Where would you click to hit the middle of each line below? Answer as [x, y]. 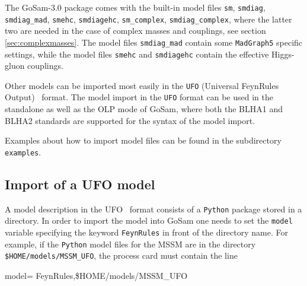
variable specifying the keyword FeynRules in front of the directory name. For [146, 232]
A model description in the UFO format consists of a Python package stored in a [153, 209]
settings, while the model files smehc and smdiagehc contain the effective [137, 54]
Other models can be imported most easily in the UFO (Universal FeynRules [142, 85]
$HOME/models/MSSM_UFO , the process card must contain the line [121, 255]
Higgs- [283, 54]
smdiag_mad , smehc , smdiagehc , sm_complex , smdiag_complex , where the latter [148, 19]
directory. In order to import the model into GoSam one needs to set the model [149, 220]
